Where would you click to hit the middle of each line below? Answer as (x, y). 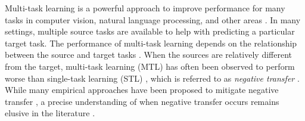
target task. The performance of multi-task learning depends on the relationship (151, 43)
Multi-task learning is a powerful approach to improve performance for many (145, 8)
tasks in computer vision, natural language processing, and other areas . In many (153, 19)
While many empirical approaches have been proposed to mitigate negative (142, 90)
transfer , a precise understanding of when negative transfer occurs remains (142, 101)
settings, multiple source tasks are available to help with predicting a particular (150, 31)
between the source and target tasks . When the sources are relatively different (149, 55)
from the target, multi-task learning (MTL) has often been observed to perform (150, 66)
